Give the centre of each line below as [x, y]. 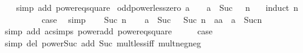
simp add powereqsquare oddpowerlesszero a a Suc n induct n [157, 7]
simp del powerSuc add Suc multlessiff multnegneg [103, 42]
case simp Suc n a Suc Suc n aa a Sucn [152, 19]
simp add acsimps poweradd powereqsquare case [108, 31]
